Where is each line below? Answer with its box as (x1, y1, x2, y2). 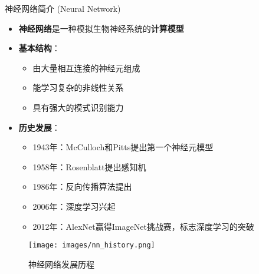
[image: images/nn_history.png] (28, 241, 155, 250)
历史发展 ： (18, 121, 60, 133)
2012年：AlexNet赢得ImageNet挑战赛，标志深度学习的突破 (32, 220, 254, 232)
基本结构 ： (18, 42, 60, 54)
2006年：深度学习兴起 (32, 200, 116, 212)
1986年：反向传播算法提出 (32, 180, 132, 193)
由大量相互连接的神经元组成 (32, 61, 140, 74)
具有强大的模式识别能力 (32, 101, 124, 113)
